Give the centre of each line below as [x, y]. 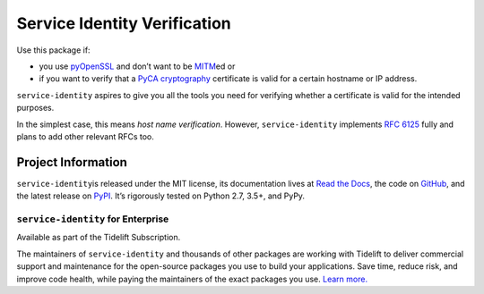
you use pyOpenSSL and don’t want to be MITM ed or [137, 66]
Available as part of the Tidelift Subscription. [99, 238]
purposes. [35, 108]
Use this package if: [53, 50]
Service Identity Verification [124, 23]
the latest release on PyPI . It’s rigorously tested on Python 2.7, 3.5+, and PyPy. [160, 196]
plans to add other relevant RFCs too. [85, 136]
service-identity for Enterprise [93, 219]
